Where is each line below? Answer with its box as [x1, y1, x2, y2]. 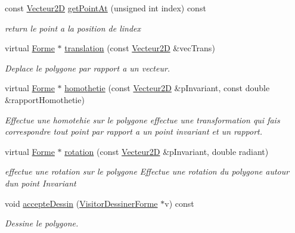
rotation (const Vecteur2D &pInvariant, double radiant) [64, 145, 269, 157]
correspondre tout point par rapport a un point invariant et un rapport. [5, 125, 263, 138]
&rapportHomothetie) [5, 93, 85, 105]
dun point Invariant [5, 176, 76, 189]
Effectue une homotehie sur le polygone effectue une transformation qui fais [5, 113, 280, 126]
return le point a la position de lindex [5, 21, 141, 34]
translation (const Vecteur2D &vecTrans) [64, 42, 215, 54]
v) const [164, 197, 194, 209]
